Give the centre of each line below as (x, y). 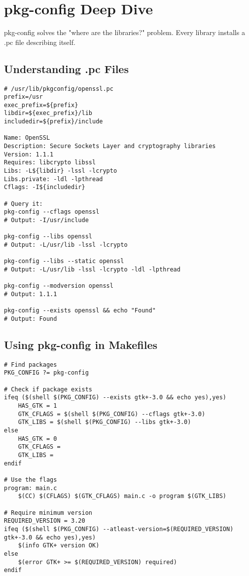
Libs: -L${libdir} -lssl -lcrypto (61, 171)
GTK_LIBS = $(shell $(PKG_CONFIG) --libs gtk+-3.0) (105, 422)
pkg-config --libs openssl (48, 237)
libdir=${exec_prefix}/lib (48, 113)
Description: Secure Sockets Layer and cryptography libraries (110, 146)
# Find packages (31, 365)
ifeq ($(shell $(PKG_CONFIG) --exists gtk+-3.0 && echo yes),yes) (115, 398)
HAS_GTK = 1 (37, 406)
